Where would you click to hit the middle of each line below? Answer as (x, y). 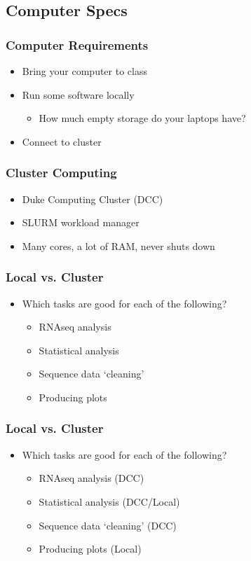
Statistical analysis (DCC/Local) (109, 501)
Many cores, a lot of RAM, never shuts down (118, 245)
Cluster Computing (61, 173)
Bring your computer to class (84, 71)
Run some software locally (78, 94)
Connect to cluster (62, 141)
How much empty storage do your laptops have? (142, 118)
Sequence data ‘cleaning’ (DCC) (108, 525)
